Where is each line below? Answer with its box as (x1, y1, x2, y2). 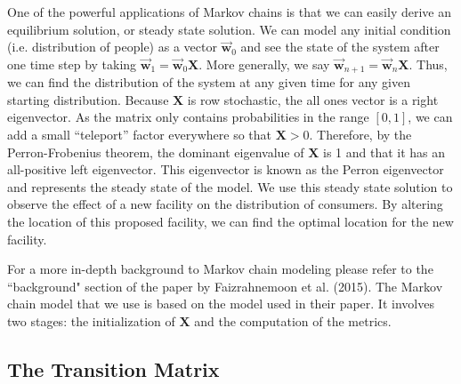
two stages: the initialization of (7, 311, 175, 330)
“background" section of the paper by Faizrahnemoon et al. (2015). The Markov (7, 276, 443, 295)
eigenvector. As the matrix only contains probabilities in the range (7, 108, 369, 126)
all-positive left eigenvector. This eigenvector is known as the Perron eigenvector (7, 160, 444, 179)
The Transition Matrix (7, 355, 220, 382)
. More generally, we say (198, 54, 330, 73)
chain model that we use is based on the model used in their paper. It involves (7, 294, 434, 313)
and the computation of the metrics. (194, 311, 392, 330)
